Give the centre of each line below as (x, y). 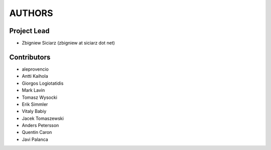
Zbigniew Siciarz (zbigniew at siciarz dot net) (69, 43)
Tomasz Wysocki (40, 97)
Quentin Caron (37, 132)
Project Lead (29, 31)
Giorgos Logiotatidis (43, 83)
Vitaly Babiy (34, 111)
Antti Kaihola (35, 76)
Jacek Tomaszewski (43, 118)
